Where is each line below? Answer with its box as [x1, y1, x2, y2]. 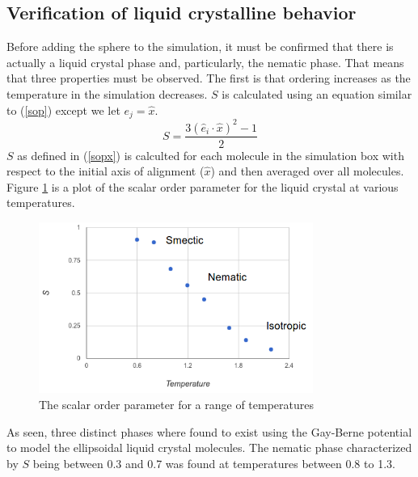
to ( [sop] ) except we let [6, 101, 120, 118]
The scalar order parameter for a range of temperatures [39, 396, 314, 413]
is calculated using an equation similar [222, 85, 412, 102]
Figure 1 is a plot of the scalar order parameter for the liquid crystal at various [6, 178, 399, 195]
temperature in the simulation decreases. [6, 85, 208, 102]
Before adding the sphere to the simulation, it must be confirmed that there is [6, 38, 394, 55]
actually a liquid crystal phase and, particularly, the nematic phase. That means [6, 53, 404, 70]
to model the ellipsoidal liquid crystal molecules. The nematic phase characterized [6, 439, 412, 456]
